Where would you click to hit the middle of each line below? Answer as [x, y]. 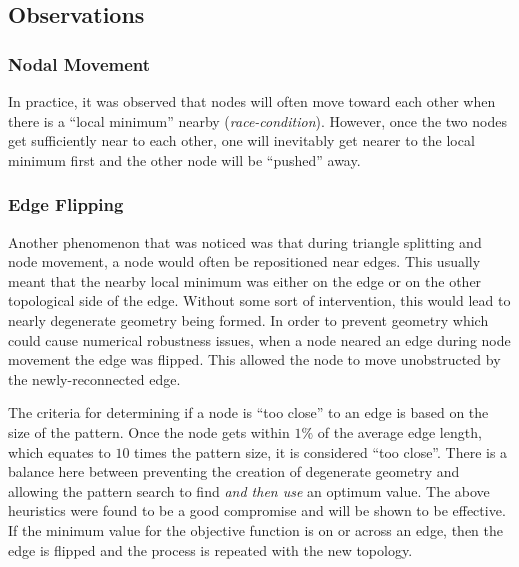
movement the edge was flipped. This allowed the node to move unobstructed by [254, 359]
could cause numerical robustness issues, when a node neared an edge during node [259, 339]
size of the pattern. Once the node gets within [149, 431]
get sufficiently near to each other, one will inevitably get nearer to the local [241, 140]
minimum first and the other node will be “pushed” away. [184, 159]
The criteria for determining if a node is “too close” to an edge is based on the [248, 412]
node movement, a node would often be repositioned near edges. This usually [244, 261]
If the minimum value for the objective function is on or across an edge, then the [255, 529]
